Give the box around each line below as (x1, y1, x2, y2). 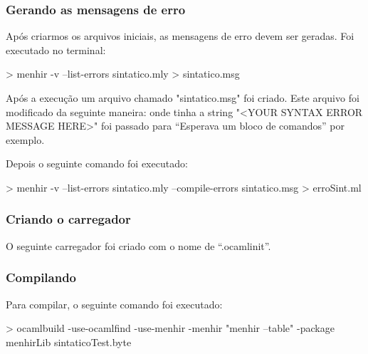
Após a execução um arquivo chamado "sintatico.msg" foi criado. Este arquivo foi (6, 90, 359, 105)
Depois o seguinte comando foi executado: (6, 156, 188, 171)
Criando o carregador (6, 210, 131, 228)
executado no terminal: (6, 42, 106, 57)
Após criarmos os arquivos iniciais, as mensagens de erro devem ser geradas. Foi (6, 28, 354, 43)
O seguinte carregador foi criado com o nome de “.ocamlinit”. (6, 238, 271, 253)
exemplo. (6, 132, 45, 147)
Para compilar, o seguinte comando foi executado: (6, 296, 223, 311)
